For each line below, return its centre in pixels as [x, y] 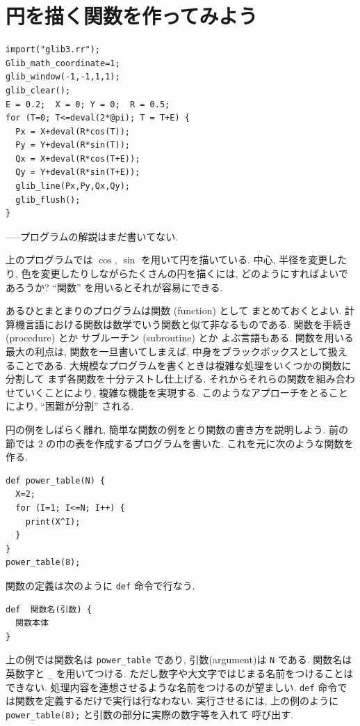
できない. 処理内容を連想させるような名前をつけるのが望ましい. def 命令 [172, 687]
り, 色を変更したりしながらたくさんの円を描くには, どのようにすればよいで [177, 273]
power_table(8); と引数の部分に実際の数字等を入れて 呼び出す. [150, 714]
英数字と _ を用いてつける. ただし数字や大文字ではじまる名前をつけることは [180, 673]
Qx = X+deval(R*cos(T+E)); [78, 159]
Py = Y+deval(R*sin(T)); [73, 145]
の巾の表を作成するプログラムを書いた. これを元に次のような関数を [200, 443]
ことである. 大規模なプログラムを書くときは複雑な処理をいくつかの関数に [183, 365]
